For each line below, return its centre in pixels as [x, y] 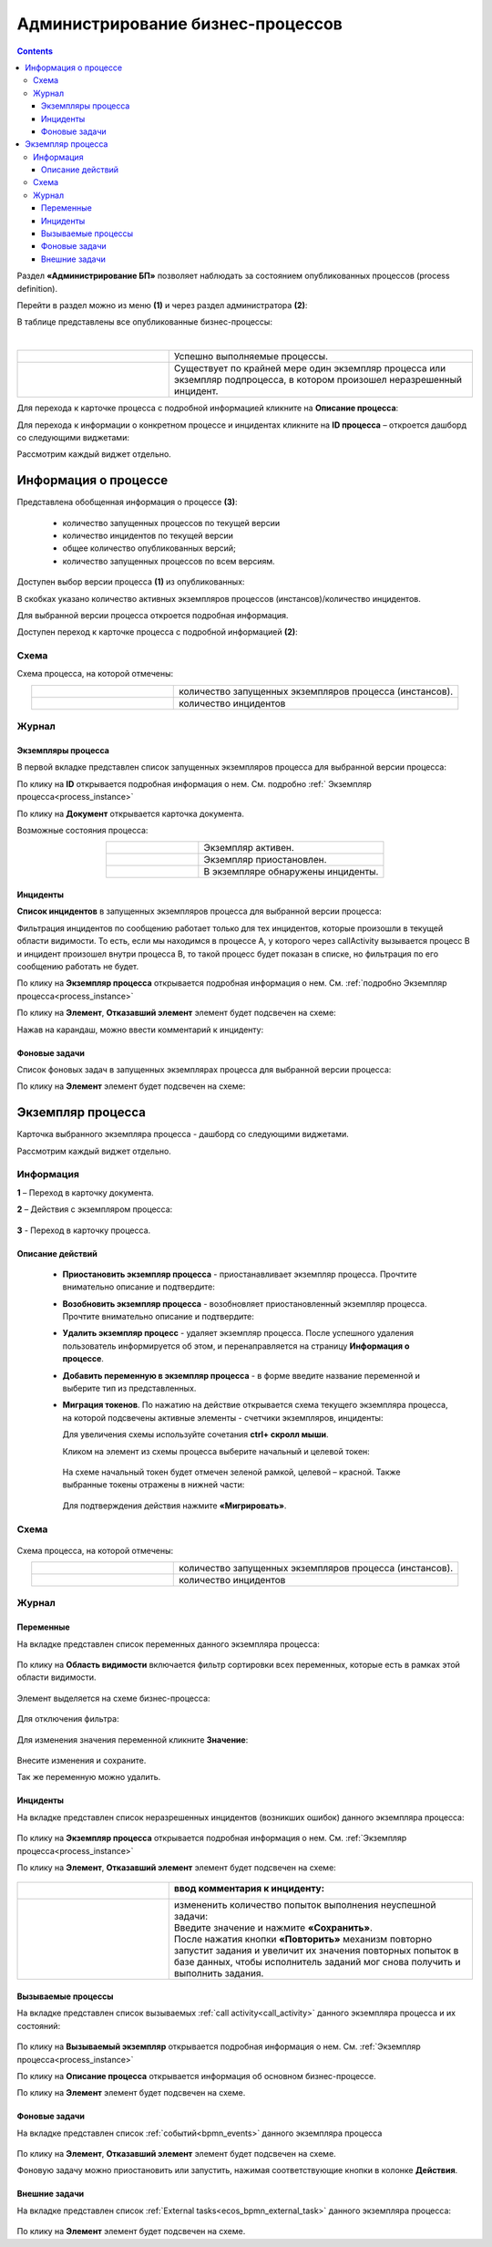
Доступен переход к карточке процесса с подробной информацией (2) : [157, 632]
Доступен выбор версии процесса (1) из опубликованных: [131, 582]
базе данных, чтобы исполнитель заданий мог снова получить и [317, 1962]
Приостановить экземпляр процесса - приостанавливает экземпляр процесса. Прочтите [240, 1274]
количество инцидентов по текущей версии [148, 535]
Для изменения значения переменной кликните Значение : [133, 1740]
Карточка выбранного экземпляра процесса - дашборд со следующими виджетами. [183, 1134]
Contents [35, 51]
